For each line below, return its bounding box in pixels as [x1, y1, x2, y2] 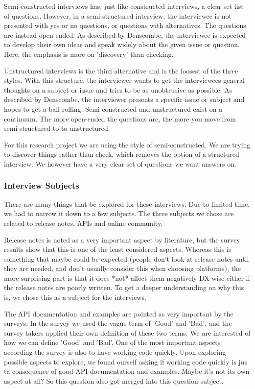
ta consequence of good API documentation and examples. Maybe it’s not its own [4, 366, 250, 376]
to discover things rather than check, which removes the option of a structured [4, 149, 239, 159]
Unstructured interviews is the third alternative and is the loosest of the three [4, 65, 238, 75]
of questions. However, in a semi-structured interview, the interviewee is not [4, 10, 232, 21]
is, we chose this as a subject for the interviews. [4, 292, 146, 302]
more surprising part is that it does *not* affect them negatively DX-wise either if [4, 272, 250, 283]
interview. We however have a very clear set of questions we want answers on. [4, 158, 236, 169]
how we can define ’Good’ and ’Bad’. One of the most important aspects [4, 337, 221, 347]
